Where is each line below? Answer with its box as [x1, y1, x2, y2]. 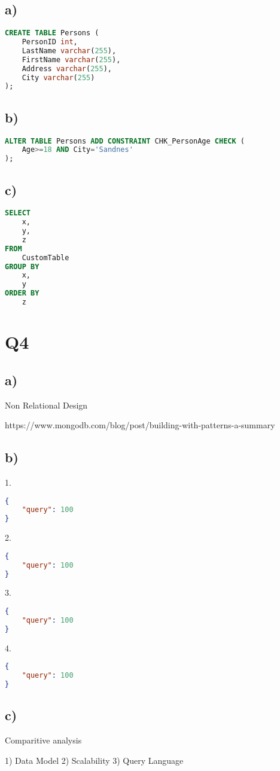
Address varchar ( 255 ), [22, 64, 112, 73]
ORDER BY [5, 289, 39, 298]
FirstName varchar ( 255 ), [22, 55, 121, 64]
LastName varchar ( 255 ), [22, 46, 117, 55]
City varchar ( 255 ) [22, 73, 95, 82]
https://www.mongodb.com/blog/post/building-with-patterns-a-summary [5, 419, 275, 431]
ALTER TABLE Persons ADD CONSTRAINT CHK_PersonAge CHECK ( [5, 136, 245, 145]
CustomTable [22, 253, 69, 262]
